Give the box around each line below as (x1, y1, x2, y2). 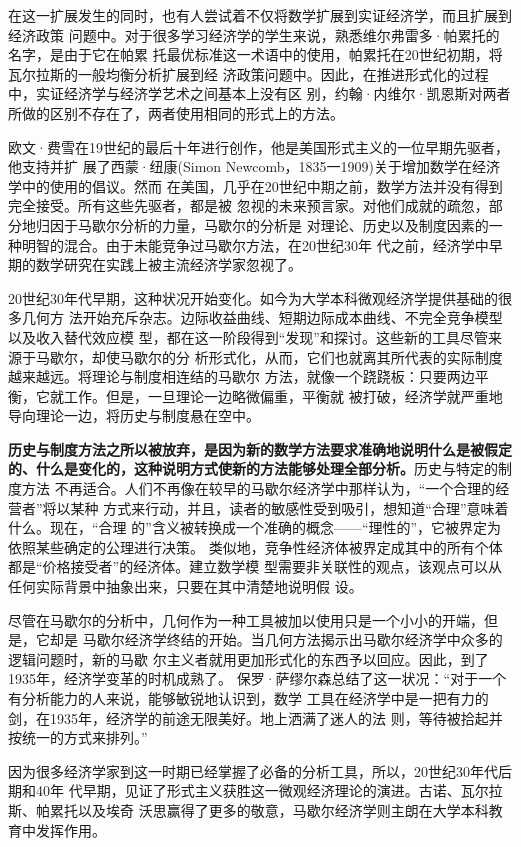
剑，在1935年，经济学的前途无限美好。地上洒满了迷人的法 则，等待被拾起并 (8, 707, 503, 728)
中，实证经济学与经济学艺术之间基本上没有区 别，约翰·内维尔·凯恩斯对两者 (8, 83, 511, 104)
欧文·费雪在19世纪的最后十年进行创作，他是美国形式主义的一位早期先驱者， (8, 136, 509, 157)
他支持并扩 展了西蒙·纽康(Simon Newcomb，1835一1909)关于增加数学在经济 (8, 156, 500, 177)
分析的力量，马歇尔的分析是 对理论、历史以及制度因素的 (119, 214, 489, 235)
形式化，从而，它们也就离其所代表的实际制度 (208, 346, 503, 367)
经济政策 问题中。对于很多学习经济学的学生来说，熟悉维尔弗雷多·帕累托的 (8, 24, 500, 45)
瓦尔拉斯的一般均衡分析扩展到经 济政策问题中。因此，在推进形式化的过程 (8, 63, 489, 84)
